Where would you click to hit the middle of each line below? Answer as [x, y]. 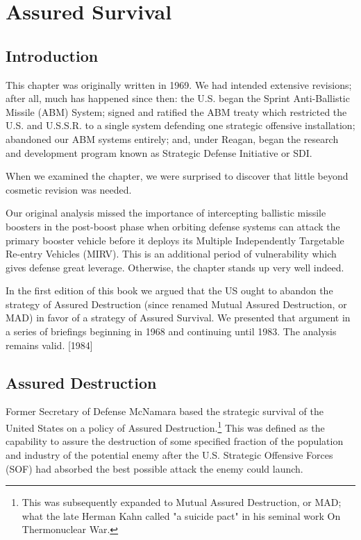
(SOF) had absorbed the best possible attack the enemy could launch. [154, 468]
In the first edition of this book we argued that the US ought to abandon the [169, 290]
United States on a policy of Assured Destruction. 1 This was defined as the [165, 427]
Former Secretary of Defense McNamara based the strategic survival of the [165, 411]
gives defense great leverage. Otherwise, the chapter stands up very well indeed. [175, 267]
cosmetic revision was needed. [69, 189]
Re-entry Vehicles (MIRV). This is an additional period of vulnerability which [171, 254]
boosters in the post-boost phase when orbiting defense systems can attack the [173, 226]
